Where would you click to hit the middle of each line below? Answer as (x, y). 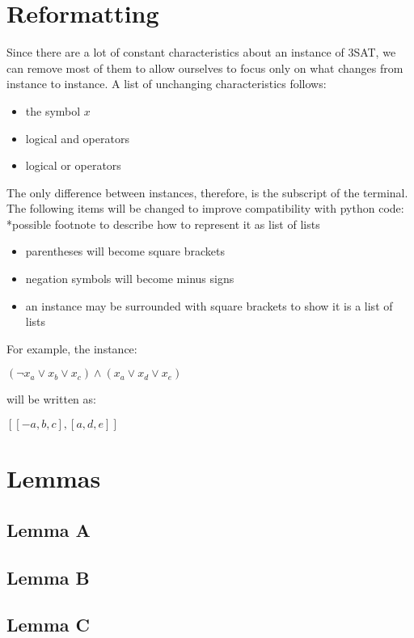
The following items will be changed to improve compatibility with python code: (205, 208)
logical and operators (77, 138)
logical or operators (73, 165)
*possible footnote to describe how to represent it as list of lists (163, 224)
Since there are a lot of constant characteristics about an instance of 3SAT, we (201, 52)
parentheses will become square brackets (125, 251)
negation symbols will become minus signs (130, 279)
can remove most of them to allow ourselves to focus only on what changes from (205, 68)
